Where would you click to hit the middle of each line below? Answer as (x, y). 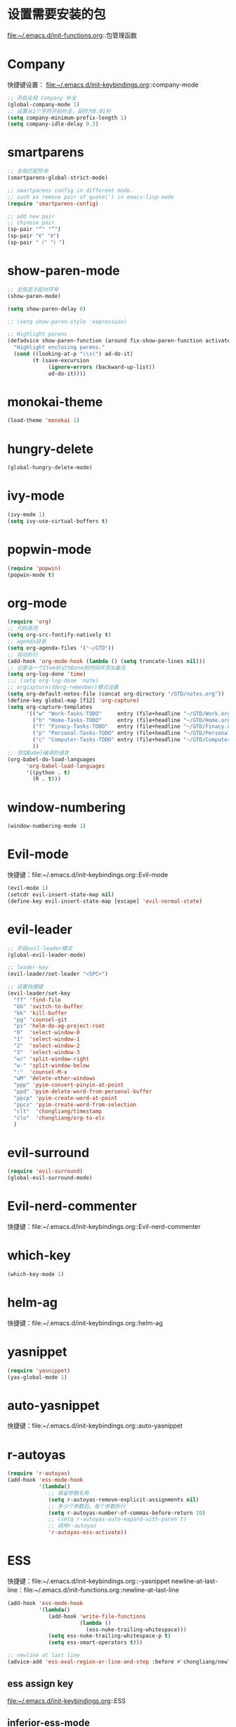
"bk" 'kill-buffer (41, 1013)
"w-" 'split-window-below (52, 1065)
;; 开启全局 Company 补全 (42, 98)
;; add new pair (31, 216)
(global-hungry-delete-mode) (50, 468)
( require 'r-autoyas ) (39, 1473)
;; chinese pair (31, 223)
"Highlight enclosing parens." (59, 347)
